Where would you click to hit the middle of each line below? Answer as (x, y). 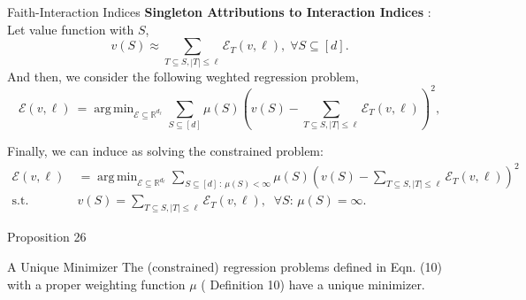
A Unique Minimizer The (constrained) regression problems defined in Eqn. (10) (225, 266)
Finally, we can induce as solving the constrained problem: (165, 151)
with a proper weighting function (96, 284)
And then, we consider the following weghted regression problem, (183, 76)
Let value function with (71, 29)
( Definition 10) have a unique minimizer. (313, 284)
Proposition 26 (47, 237)
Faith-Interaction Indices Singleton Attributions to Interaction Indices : (219, 12)
